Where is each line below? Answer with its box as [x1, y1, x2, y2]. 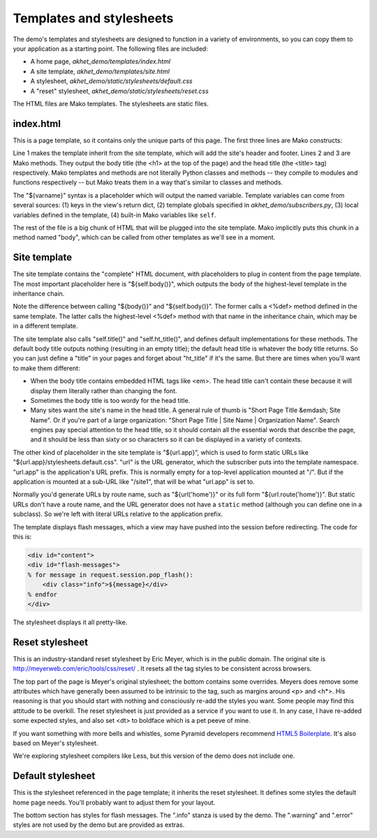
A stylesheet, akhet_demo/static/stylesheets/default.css [30, 77, 193, 85]
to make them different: [13, 364, 80, 372]
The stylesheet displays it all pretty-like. [13, 618, 128, 626]
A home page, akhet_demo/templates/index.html [30, 57, 171, 66]
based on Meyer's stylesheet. [13, 739, 98, 747]
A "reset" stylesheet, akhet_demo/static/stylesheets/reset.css [30, 87, 209, 95]
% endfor [27, 590, 58, 598]
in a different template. [13, 322, 78, 330]
